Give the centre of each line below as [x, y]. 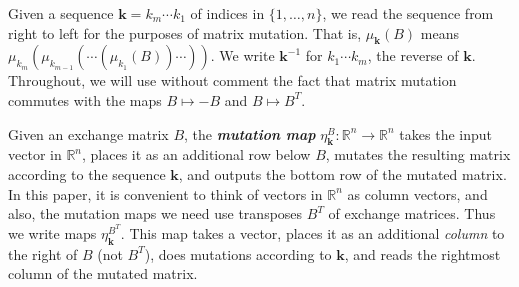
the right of [43, 253]
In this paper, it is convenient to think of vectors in [165, 193]
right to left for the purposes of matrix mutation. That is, [185, 32]
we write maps [52, 232]
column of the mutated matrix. [103, 273]
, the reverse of [413, 55]
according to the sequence [87, 173]
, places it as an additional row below [196, 154]
